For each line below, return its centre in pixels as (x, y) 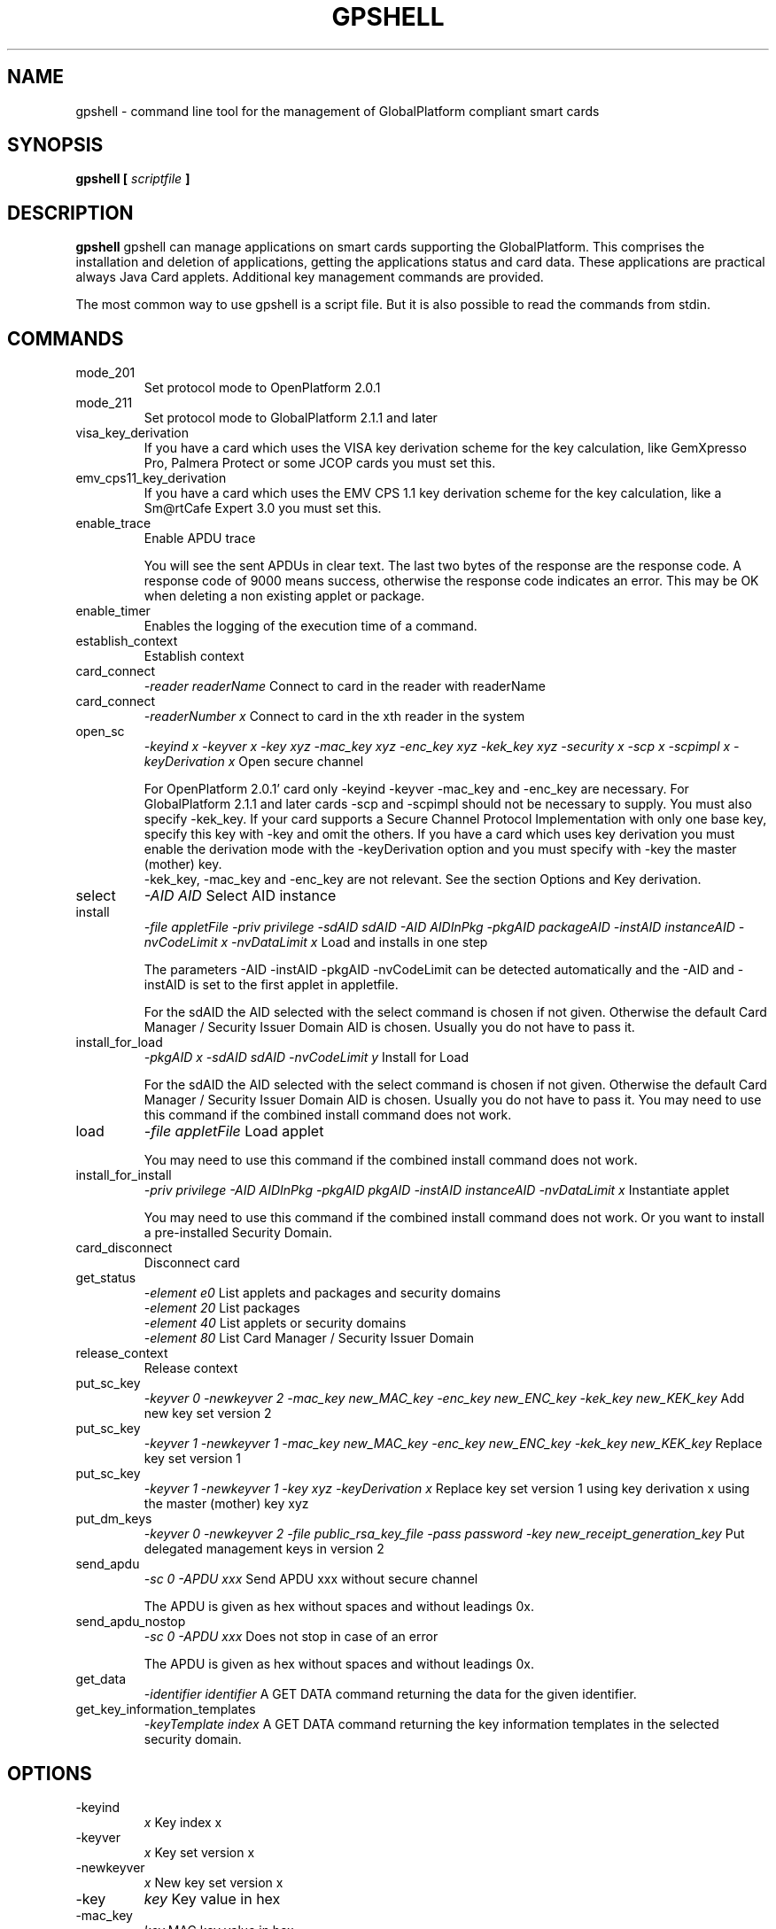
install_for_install (124, 1175)
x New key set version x (213, 1882)
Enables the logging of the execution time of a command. (310, 626)
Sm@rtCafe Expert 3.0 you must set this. (263, 508)
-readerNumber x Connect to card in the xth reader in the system (334, 717)
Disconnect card (192, 1263)
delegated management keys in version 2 (264, 1549)
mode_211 (104, 403)
